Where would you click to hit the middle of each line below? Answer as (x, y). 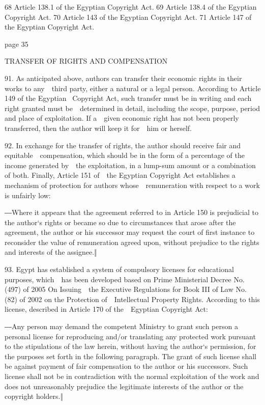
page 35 (17, 44)
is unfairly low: (28, 195)
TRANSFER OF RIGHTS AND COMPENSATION (86, 61)
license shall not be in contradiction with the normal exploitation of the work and (132, 376)
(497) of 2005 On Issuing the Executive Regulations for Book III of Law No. (126, 289)
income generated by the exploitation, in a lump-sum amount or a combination (130, 165)
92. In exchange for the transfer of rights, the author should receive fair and (123, 145)
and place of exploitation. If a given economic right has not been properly (122, 118)
